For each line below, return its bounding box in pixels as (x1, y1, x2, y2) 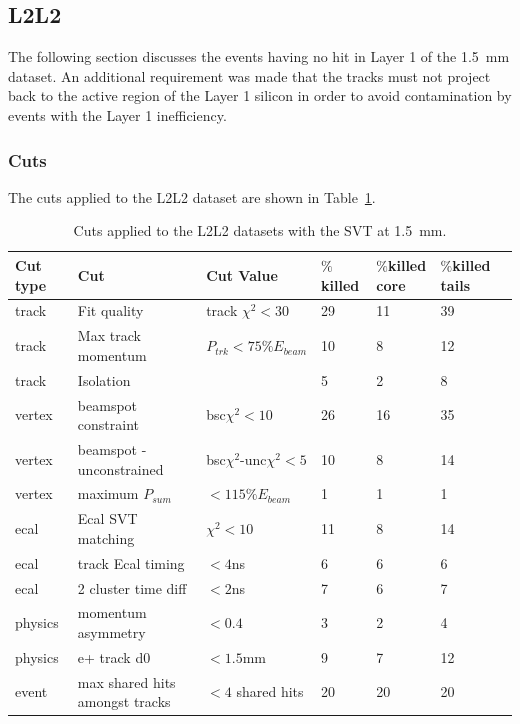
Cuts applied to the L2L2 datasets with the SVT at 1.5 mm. (73, 220, 447, 241)
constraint (77, 414, 140, 435)
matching (77, 527, 135, 548)
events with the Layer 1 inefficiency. (8, 104, 227, 125)
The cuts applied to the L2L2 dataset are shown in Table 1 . (8, 186, 376, 207)
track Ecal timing (77, 552, 185, 573)
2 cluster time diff (77, 577, 187, 598)
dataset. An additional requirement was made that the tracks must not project (8, 65, 491, 86)
